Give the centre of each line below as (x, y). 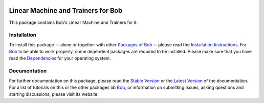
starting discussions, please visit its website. (54, 94)
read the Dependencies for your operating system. (60, 58)
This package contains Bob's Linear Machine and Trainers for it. (73, 22)
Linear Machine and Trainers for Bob (66, 10)
